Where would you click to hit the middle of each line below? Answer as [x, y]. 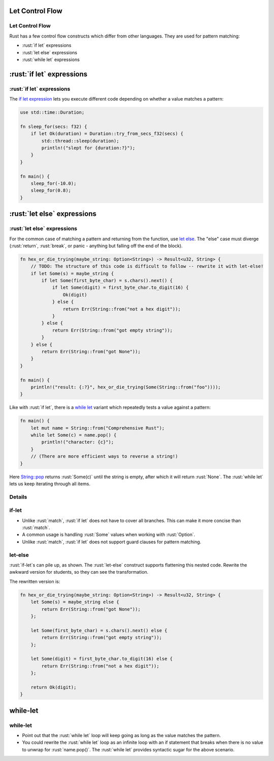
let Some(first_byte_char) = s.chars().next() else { [99, 630]
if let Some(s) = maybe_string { [72, 273]
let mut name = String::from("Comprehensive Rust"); [98, 428]
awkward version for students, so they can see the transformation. [79, 572]
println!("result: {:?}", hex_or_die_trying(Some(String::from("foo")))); [126, 387]
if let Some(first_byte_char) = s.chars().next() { [107, 281]
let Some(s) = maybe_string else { [75, 602]
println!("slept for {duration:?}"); [88, 148]
